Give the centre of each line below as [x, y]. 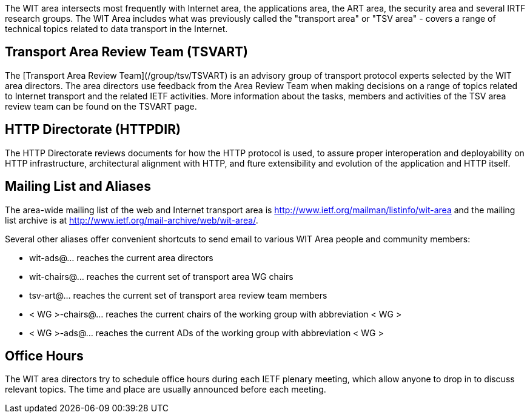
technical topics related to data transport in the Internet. [116, 29]
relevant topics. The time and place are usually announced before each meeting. [166, 390]
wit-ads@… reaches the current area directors [121, 257]
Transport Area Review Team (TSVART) [126, 52]
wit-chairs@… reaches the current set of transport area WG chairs [161, 276]
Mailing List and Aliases [78, 187]
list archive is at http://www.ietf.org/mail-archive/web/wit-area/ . [132, 220]
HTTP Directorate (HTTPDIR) [93, 130]
